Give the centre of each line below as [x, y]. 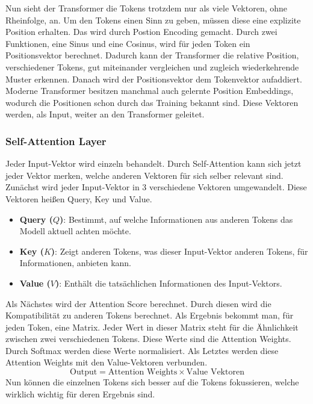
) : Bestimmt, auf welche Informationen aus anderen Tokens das [176, 219]
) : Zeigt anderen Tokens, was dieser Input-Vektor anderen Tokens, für [179, 251]
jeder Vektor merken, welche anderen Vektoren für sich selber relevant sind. [144, 175]
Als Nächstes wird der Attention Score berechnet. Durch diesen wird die [138, 303]
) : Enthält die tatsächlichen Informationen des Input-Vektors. [169, 283]
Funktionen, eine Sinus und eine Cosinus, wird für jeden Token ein [128, 43]
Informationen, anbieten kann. [75, 263]
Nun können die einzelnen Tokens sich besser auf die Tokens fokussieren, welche [152, 382]
